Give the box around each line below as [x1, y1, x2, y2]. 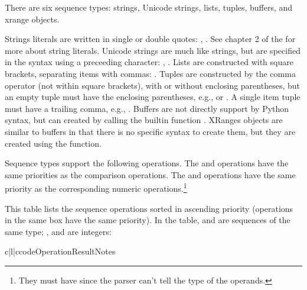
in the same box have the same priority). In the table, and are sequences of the [5, 214, 290, 226]
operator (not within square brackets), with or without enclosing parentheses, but [5, 79, 300, 91]
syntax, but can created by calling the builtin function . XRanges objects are [5, 114, 283, 126]
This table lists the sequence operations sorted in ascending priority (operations [5, 202, 293, 214]
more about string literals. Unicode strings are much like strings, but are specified [5, 44, 301, 56]
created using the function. [5, 137, 102, 149]
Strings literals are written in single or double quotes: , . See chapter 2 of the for [5, 33, 296, 45]
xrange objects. [5, 12, 60, 25]
